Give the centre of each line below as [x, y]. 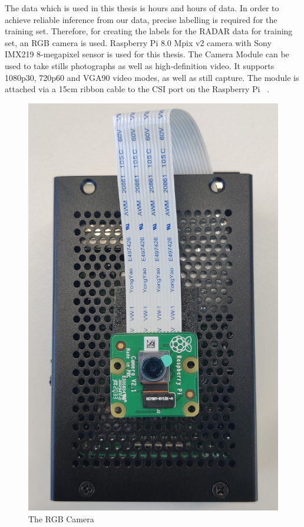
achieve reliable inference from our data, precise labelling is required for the [141, 19]
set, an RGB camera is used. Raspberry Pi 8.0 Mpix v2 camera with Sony [138, 42]
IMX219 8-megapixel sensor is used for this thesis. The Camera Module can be [147, 54]
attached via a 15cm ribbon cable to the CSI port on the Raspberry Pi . [137, 89]
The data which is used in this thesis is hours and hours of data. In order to [142, 8]
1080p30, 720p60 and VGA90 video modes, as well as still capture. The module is [152, 77]
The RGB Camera [61, 518]
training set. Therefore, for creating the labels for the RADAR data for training [149, 31]
